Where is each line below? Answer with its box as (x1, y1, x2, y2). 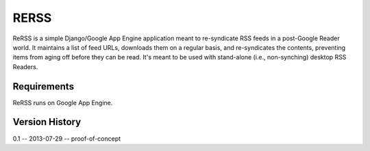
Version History (12, 116, 82, 128)
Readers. (12, 62, 38, 71)
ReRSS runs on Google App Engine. (12, 98, 113, 107)
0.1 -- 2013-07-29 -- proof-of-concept (12, 134, 121, 143)
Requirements (12, 81, 75, 92)
